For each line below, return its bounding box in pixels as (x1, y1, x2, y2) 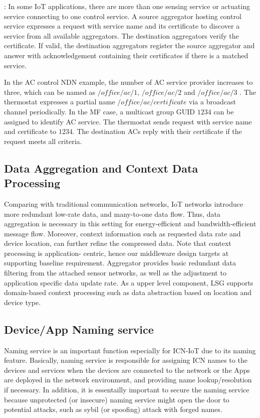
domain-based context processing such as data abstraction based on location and (4, 287, 252, 298)
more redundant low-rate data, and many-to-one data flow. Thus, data (4, 208, 220, 219)
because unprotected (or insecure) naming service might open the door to (4, 394, 229, 404)
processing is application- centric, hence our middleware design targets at (4, 247, 229, 258)
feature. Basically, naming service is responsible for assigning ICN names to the (4, 355, 247, 365)
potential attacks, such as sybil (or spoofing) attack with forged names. (4, 404, 222, 414)
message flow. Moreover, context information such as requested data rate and (4, 228, 241, 238)
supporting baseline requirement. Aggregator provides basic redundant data (4, 257, 236, 268)
